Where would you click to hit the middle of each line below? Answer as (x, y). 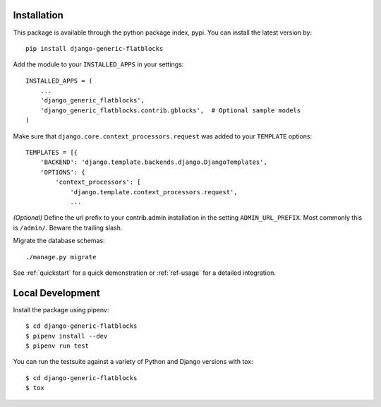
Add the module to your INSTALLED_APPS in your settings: (98, 64)
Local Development (56, 293)
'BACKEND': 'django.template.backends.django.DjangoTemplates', (153, 162)
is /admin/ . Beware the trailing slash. (68, 228)
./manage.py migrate (61, 257)
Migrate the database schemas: (59, 241)
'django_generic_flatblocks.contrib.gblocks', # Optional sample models (170, 110)
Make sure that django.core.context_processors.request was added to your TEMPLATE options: (163, 136)
